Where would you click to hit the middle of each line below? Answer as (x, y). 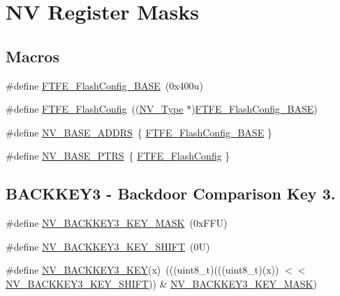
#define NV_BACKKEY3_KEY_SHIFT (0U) (108, 246)
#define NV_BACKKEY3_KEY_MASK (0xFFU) (117, 223)
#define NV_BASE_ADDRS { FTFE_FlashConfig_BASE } (139, 132)
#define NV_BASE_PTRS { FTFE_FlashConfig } (118, 156)
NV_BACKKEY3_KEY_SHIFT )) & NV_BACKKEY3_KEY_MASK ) (161, 283)
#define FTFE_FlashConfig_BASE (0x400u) (104, 85)
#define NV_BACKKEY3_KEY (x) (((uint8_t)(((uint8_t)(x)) (142, 270)
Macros (32, 56)
